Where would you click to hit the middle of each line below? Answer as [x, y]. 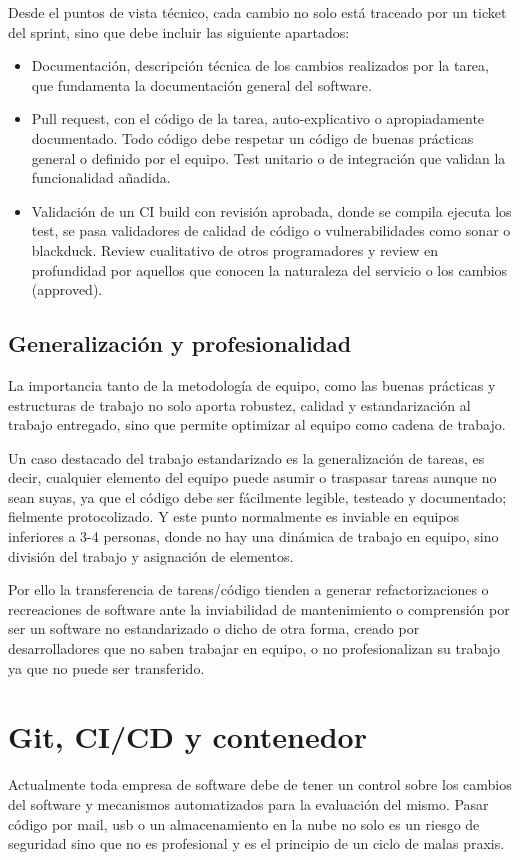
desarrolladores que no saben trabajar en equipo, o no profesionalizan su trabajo [254, 648]
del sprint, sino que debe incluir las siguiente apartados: [179, 31]
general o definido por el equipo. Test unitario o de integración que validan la [268, 157]
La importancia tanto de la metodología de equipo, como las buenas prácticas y [252, 384]
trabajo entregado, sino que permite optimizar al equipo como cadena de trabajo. [257, 424]
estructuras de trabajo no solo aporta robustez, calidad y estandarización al [239, 404]
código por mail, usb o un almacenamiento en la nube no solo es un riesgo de [244, 823]
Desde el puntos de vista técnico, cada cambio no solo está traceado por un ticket [257, 12]
